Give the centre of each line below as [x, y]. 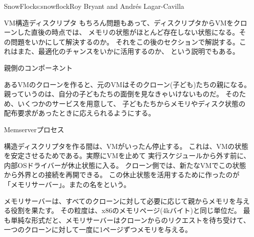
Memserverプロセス [34, 129]
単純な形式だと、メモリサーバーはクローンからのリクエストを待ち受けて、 [130, 220]
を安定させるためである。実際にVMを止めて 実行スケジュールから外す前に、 [127, 155]
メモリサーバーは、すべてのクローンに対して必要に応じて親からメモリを [120, 201]
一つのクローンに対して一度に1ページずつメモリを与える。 [98, 229]
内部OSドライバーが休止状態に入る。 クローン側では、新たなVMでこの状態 [125, 165]
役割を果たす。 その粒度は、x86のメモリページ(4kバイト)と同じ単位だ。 [126, 210]
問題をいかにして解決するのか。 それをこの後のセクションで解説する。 [125, 41]
